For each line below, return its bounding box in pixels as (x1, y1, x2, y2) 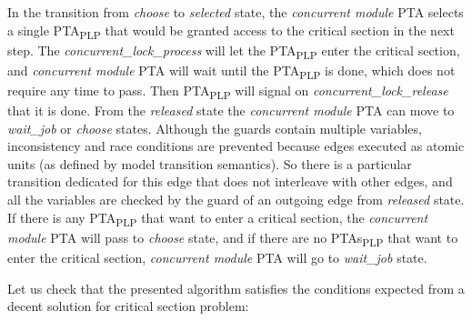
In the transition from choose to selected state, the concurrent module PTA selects (7, 3, 464, 21)
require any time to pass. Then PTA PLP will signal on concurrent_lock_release (7, 80, 448, 102)
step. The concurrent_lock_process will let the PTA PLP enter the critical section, (7, 40, 460, 62)
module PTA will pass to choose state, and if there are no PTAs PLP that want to (7, 227, 458, 249)
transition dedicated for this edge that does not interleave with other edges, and (7, 172, 453, 191)
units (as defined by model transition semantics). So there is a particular (7, 154, 412, 173)
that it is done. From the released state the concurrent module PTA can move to (7, 101, 455, 120)
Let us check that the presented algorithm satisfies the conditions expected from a (7, 278, 465, 297)
